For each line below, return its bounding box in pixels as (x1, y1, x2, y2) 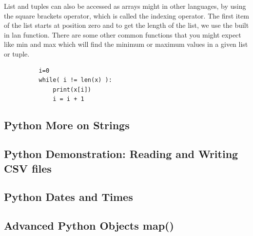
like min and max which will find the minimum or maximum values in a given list (4, 39, 248, 49)
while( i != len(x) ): (39, 77, 112, 84)
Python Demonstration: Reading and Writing (4, 146, 238, 161)
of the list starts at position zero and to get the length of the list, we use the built (4, 20, 249, 30)
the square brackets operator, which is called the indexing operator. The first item (4, 10, 250, 20)
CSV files (4, 160, 52, 176)
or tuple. (4, 48, 30, 59)
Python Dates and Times (4, 189, 133, 204)
